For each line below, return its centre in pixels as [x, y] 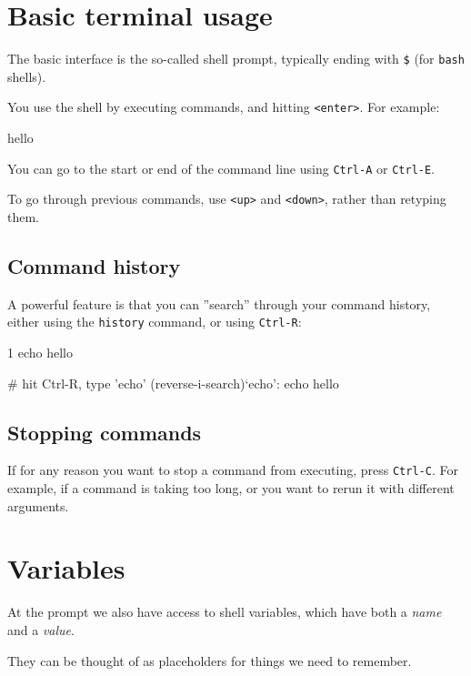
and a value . [41, 629]
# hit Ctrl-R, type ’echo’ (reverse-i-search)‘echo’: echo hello [173, 383]
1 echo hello [40, 352]
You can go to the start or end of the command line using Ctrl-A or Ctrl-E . [221, 168]
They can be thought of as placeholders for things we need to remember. [210, 660]
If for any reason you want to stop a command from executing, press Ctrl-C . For [233, 470]
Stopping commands [105, 432]
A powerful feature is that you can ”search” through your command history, [219, 303]
